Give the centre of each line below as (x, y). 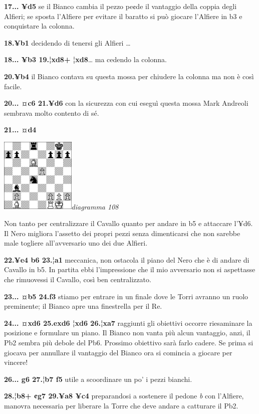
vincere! (16, 362)
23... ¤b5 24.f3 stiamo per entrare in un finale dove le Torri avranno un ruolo (126, 296)
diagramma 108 (95, 206)
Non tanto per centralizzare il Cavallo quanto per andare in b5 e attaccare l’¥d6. (128, 223)
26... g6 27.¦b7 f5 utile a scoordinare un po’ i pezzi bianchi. (98, 379)
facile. (13, 86)
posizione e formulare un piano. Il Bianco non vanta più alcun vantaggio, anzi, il (127, 333)
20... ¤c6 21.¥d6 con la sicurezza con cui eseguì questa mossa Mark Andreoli (126, 103)
